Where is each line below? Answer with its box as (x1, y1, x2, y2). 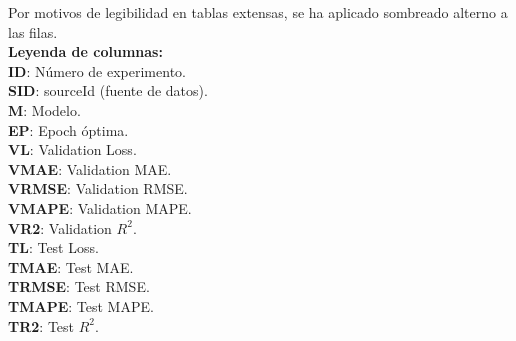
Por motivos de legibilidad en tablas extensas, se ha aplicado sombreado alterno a (8, 2, 508, 22)
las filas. (8, 21, 58, 42)
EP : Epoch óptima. (8, 119, 129, 140)
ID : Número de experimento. (8, 60, 186, 81)
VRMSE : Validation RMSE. (8, 178, 188, 199)
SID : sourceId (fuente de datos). (8, 80, 208, 101)
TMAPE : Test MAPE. (8, 295, 154, 316)
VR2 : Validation (8, 217, 112, 238)
